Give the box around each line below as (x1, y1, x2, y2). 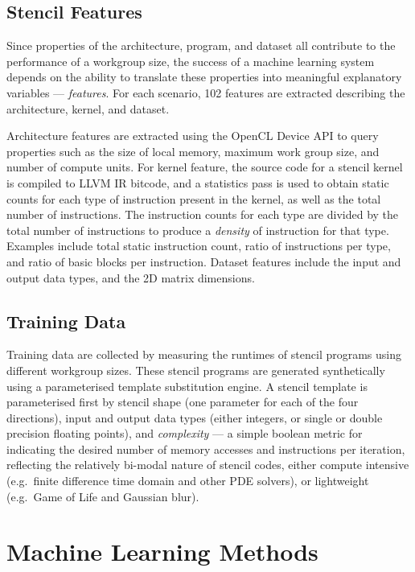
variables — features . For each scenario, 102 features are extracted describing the (6, 84, 405, 101)
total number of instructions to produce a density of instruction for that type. (6, 221, 389, 238)
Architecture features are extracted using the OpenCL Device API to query (6, 127, 379, 144)
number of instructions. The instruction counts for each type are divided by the (6, 206, 399, 223)
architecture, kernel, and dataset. (6, 100, 170, 117)
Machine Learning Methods (6, 535, 318, 568)
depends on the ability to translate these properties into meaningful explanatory (6, 68, 402, 85)
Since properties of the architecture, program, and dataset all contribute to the (6, 37, 396, 54)
